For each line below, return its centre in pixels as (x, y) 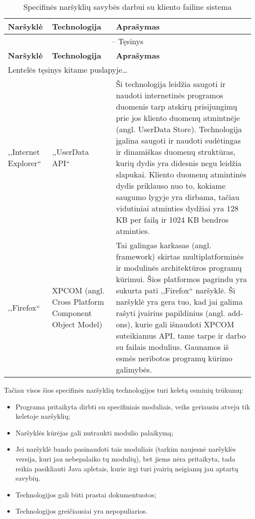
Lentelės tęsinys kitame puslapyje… (68, 70)
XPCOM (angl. (78, 290)
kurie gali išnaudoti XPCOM (185, 324)
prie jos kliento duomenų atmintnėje (178, 118)
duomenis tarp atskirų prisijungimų (177, 106)
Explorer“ (25, 163)
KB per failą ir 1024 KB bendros (172, 219)
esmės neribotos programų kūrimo (174, 358)
